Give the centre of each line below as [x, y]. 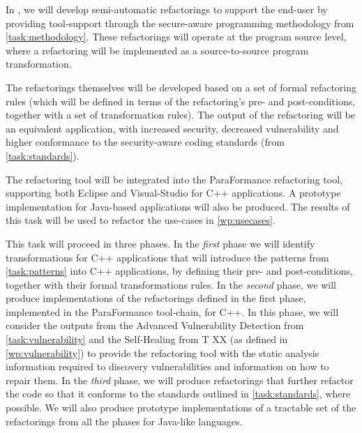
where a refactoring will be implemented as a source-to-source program [157, 50]
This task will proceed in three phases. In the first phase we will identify [160, 243]
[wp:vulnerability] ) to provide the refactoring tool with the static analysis [163, 352]
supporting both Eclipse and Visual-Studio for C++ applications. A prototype [173, 193]
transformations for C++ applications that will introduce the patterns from [167, 257]
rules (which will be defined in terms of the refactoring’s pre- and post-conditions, [181, 101]
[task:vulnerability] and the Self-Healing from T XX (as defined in [147, 339]
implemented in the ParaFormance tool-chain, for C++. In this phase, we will [172, 311]
